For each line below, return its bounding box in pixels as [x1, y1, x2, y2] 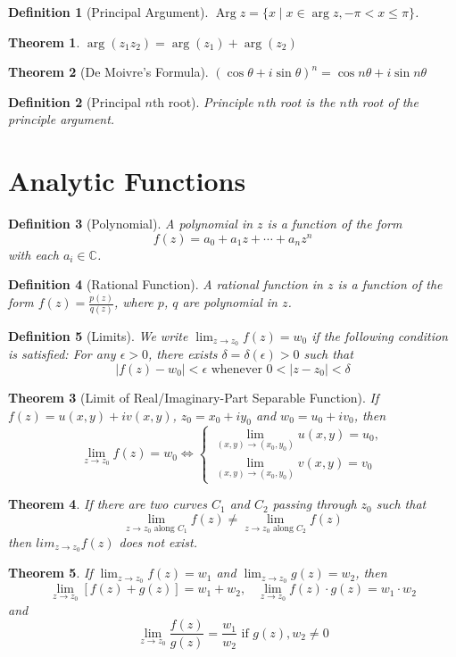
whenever [211, 362, 262, 376]
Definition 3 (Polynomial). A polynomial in [8, 214, 253, 233]
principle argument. [8, 110, 115, 129]
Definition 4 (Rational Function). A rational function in [8, 275, 323, 294]
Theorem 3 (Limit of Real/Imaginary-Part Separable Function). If [8, 387, 379, 406]
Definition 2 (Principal [8, 92, 141, 111]
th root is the [265, 92, 336, 111]
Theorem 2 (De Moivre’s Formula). [8, 62, 209, 81]
